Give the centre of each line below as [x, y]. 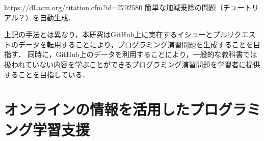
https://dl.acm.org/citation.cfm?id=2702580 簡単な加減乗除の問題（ [114, 7]
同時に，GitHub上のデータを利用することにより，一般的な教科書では [142, 54]
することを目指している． [47, 74]
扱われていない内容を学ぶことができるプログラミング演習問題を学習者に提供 [132, 64]
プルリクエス [234, 34]
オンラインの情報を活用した [97, 109]
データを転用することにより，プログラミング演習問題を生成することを [136, 44]
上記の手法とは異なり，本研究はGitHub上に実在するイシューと [109, 34]
